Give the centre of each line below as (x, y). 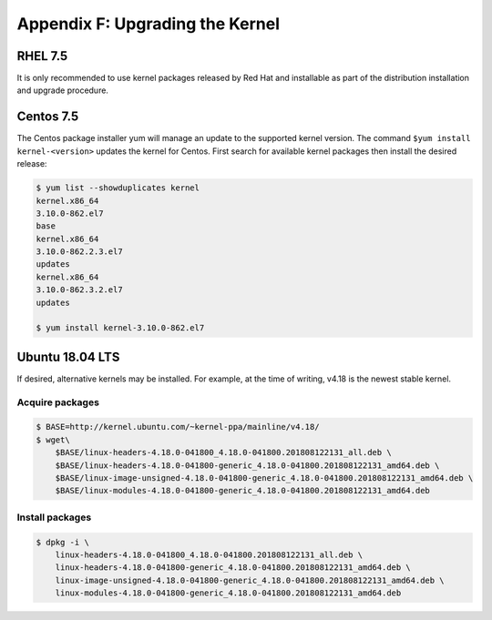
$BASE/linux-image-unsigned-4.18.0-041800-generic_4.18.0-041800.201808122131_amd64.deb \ (264, 478)
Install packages (54, 517)
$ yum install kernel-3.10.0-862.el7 (120, 328)
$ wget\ (53, 440)
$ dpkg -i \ (63, 542)
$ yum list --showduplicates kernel (118, 188)
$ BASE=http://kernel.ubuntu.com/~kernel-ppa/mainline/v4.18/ (178, 427)
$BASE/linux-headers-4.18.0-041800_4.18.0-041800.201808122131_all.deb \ (223, 452)
